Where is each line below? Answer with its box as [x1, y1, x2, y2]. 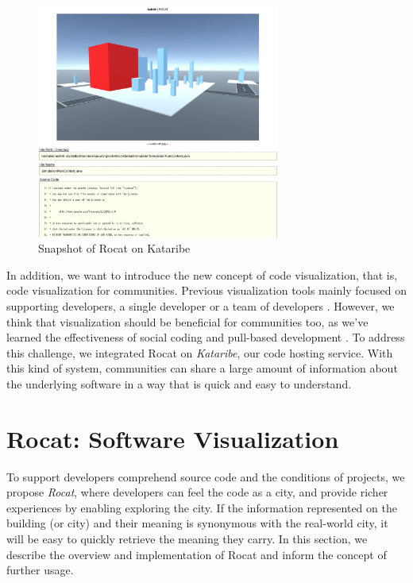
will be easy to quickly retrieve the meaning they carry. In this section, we [6, 530, 368, 546]
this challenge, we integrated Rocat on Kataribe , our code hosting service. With [6, 344, 393, 361]
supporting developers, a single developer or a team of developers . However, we [6, 297, 395, 314]
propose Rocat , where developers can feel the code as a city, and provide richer [6, 484, 388, 500]
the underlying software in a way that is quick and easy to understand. [6, 375, 352, 392]
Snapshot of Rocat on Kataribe [38, 240, 191, 257]
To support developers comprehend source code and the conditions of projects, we [6, 468, 405, 485]
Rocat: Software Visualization [6, 422, 339, 454]
